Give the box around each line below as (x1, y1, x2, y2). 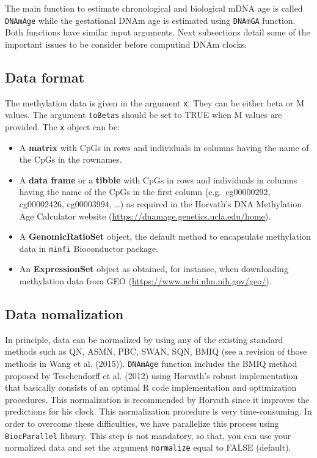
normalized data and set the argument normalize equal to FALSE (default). (5, 441, 291, 454)
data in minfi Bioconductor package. (19, 242, 159, 254)
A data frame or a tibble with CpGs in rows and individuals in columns (19, 173, 297, 186)
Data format (5, 67, 85, 86)
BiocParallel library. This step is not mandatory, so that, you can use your (5, 429, 291, 441)
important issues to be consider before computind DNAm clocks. (5, 37, 247, 50)
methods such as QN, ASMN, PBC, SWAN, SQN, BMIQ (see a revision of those (5, 345, 307, 358)
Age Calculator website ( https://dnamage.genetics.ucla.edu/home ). (19, 209, 271, 222)
